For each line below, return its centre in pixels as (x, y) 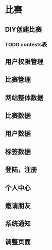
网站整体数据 (24, 98)
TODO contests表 (26, 44)
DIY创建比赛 (24, 29)
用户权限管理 (24, 61)
